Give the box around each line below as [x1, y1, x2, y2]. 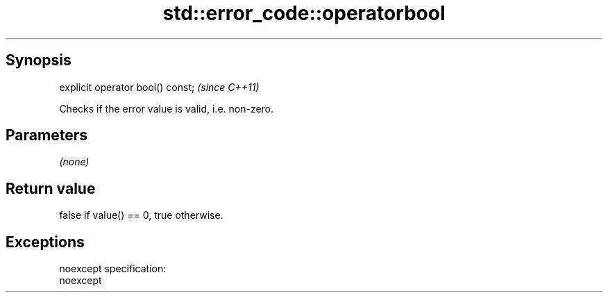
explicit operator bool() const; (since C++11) [59, 81, 260, 93]
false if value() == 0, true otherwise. [59, 209, 223, 222]
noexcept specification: [59, 263, 167, 275]
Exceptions [6, 233, 85, 251]
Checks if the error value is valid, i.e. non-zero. [59, 102, 274, 115]
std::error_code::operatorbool [162, 1, 446, 25]
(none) [59, 156, 90, 168]
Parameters [6, 126, 87, 144]
